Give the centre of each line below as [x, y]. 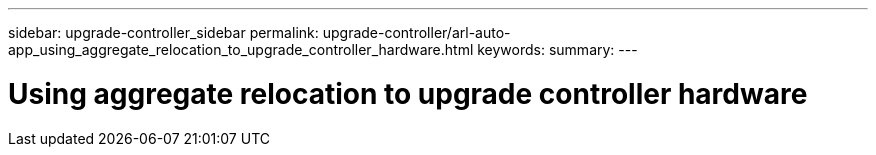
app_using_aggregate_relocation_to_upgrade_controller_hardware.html [241, 49]
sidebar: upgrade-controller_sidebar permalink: [163, 32]
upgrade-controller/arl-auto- [416, 32]
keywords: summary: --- [557, 49]
